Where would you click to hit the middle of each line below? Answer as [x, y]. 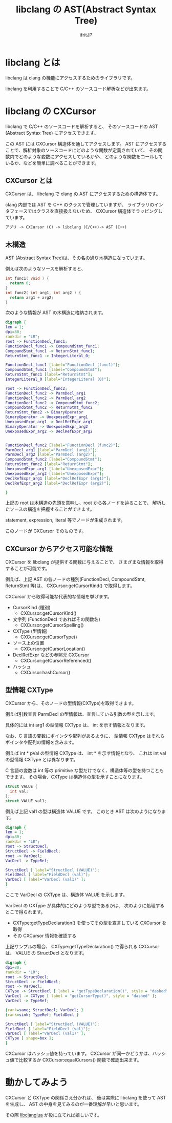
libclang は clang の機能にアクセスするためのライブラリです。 [70, 78]
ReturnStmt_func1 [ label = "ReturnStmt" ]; [49, 375]
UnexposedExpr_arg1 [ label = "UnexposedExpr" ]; [55, 469]
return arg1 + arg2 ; [32, 297]
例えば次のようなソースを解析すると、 [46, 269]
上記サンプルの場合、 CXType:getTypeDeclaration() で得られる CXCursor [82, 947]
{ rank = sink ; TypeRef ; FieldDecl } [42, 1015]
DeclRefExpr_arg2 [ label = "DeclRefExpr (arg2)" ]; [58, 483]
